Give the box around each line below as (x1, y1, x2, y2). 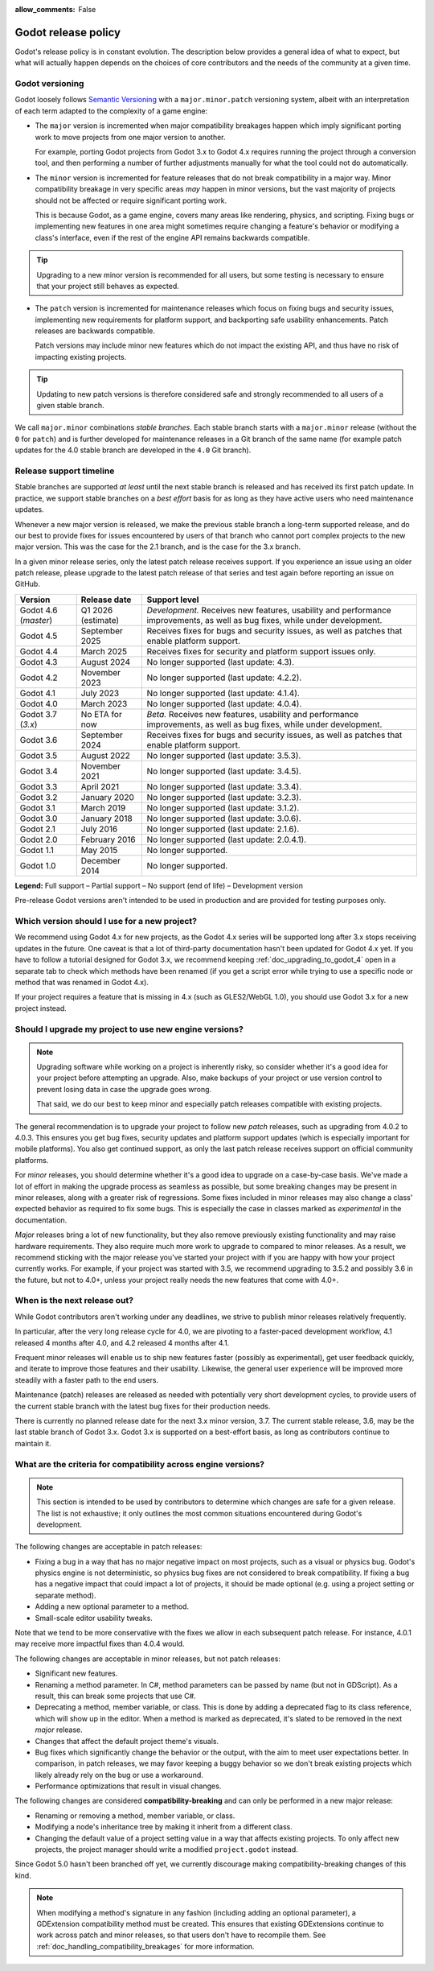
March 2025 (80, 645, 128, 657)
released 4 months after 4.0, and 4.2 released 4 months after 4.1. (14, 1338, 230, 1347)
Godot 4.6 (19, 604, 58, 616)
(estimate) (80, 614, 120, 625)
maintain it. (14, 1438, 51, 1448)
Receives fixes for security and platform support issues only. (146, 645, 376, 657)
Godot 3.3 (19, 781, 58, 792)
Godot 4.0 (19, 698, 58, 709)
